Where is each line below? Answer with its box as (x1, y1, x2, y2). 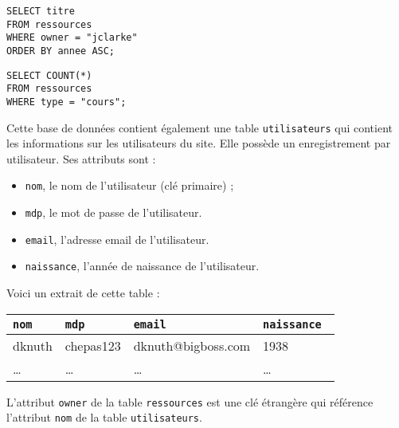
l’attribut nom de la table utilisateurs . (6, 409, 202, 426)
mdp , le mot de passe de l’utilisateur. (25, 204, 202, 221)
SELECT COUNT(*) (6, 69, 92, 81)
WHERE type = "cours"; (6, 96, 127, 108)
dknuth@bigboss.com (133, 336, 251, 355)
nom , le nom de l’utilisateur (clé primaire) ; (25, 177, 234, 194)
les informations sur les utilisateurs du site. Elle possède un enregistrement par (6, 135, 391, 151)
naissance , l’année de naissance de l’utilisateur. (25, 257, 260, 274)
